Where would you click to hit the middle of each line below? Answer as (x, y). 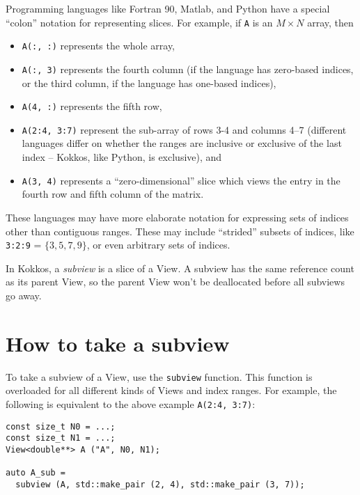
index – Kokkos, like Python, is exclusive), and (122, 157)
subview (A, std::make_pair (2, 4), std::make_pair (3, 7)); (160, 484)
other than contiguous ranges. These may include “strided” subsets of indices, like (180, 231)
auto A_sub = (36, 473)
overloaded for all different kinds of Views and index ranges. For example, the (171, 390)
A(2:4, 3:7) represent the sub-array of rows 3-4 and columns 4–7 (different (184, 129)
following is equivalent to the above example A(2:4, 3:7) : (131, 403)
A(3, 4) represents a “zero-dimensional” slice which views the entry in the (181, 180)
